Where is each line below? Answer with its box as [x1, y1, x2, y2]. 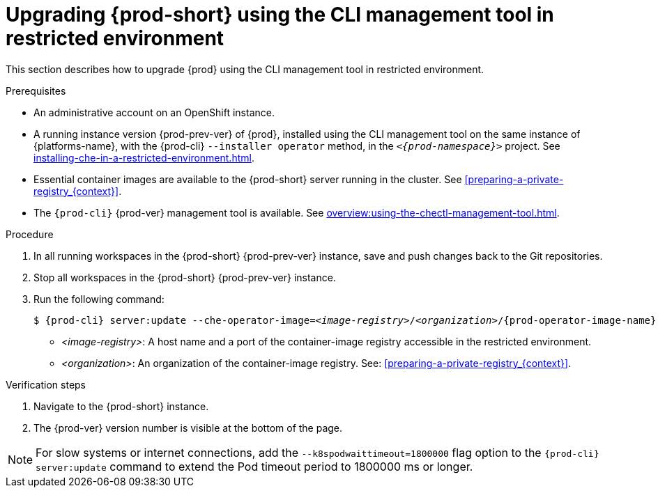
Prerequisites [6, 84, 66, 97]
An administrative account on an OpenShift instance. [33, 106, 275, 118]
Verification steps [6, 378, 86, 391]
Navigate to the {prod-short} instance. [33, 400, 209, 412]
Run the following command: [33, 292, 164, 305]
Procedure [6, 228, 54, 240]
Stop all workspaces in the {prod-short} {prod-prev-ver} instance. [33, 271, 336, 283]
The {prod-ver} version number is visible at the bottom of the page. [33, 421, 343, 434]
